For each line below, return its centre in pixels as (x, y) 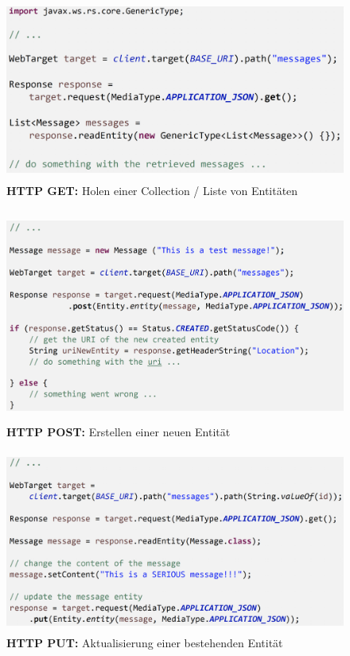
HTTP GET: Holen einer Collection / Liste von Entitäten (152, 191)
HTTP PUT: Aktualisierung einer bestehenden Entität (145, 643)
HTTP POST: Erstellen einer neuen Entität (119, 432)
